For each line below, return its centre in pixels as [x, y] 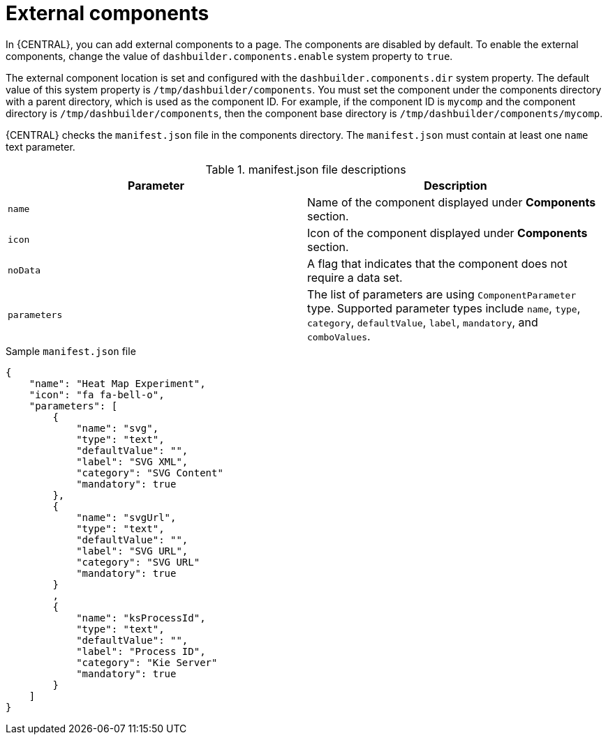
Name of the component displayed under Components [452, 202]
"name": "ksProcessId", [141, 618]
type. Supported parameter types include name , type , [444, 308]
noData [24, 271]
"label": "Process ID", [141, 651]
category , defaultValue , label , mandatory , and [423, 322]
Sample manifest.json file [71, 351]
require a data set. [355, 277]
